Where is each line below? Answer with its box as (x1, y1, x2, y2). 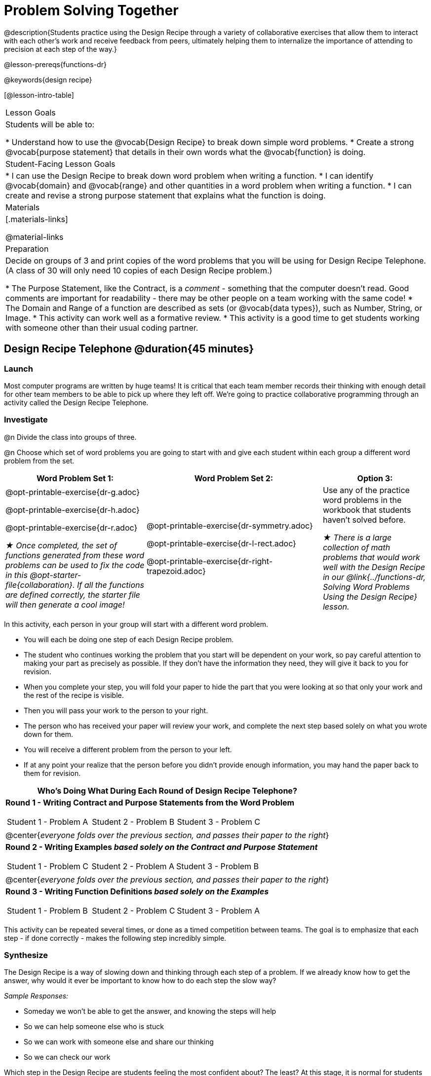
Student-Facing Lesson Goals (5, 158, 116, 169)
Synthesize (4, 950, 48, 961)
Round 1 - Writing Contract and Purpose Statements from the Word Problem (5, 797, 295, 807)
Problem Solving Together (4, 2, 179, 19)
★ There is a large (322, 532, 392, 542)
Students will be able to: (5, 119, 95, 129)
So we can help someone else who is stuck (24, 1022, 164, 1031)
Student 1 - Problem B (7, 905, 88, 916)
